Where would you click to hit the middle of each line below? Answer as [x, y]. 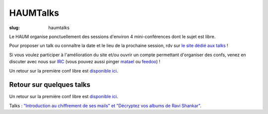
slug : [14, 28]
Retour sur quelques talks [50, 85]
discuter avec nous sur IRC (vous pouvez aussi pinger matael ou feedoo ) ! [85, 62]
